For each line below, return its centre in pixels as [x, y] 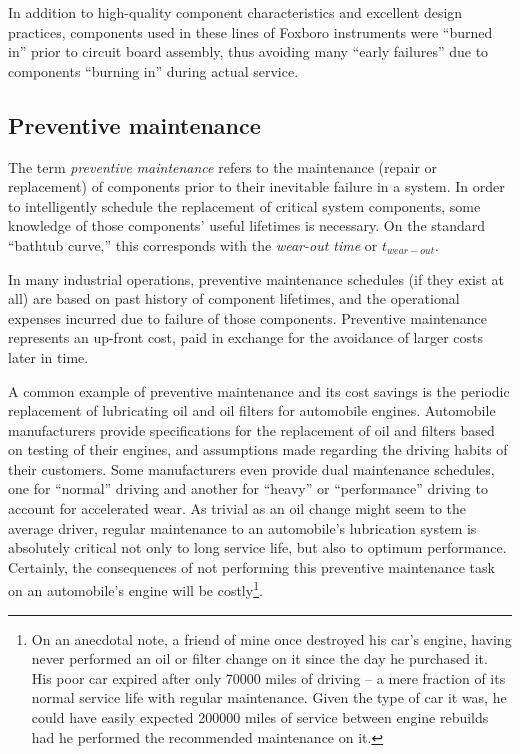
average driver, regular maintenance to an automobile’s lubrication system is [242, 527]
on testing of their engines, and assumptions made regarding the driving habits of [258, 449]
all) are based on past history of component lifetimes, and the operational [234, 298]
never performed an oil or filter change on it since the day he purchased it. [259, 658]
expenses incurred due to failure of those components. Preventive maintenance [247, 317]
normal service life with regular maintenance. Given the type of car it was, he [269, 697]
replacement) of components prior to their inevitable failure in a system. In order [256, 186]
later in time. [48, 356]
